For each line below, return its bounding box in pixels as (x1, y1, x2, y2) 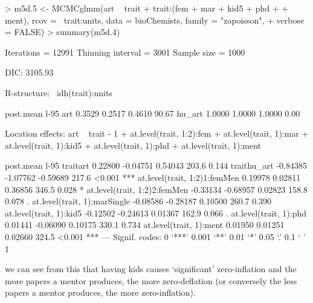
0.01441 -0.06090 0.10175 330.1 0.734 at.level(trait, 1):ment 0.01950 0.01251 (5, 218, 285, 231)
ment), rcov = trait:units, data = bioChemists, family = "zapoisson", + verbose (5, 13, 305, 26)
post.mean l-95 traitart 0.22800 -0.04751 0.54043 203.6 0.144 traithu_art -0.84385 (5, 159, 307, 172)
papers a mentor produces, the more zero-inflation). (5, 286, 196, 299)
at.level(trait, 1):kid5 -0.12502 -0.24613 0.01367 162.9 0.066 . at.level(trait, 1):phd (5, 206, 307, 219)
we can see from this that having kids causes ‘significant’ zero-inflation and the (5, 262, 297, 275)
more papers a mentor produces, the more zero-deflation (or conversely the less (5, 274, 297, 287)
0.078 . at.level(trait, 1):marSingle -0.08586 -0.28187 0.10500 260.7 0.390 (5, 195, 272, 207)
